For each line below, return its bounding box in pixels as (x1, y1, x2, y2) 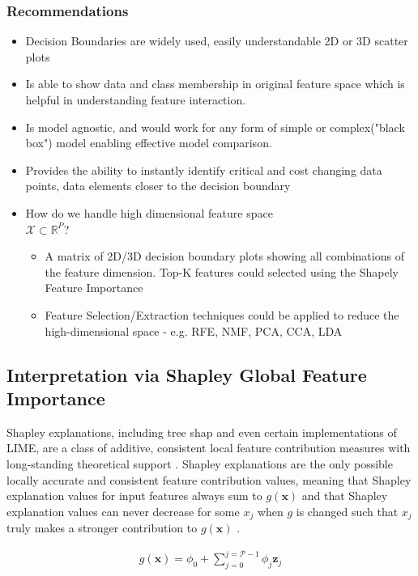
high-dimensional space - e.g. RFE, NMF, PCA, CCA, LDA (45, 322, 343, 339)
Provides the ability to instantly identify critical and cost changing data (25, 161, 382, 178)
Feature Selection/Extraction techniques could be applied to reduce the (45, 306, 399, 323)
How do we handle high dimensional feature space (25, 204, 273, 221)
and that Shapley (301, 487, 388, 504)
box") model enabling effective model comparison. (25, 134, 272, 151)
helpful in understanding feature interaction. (25, 91, 246, 108)
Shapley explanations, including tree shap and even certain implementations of (6, 423, 397, 440)
